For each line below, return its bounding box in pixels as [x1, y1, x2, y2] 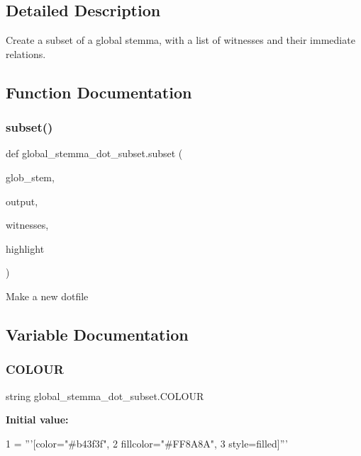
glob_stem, [6, 169, 55, 184]
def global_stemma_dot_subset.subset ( [6, 146, 183, 161]
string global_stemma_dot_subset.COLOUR [6, 388, 204, 403]
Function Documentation [6, 81, 192, 103]
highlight [6, 241, 45, 256]
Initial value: [6, 412, 69, 427]
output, [6, 193, 38, 208]
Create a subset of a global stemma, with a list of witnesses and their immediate [6, 33, 355, 47]
